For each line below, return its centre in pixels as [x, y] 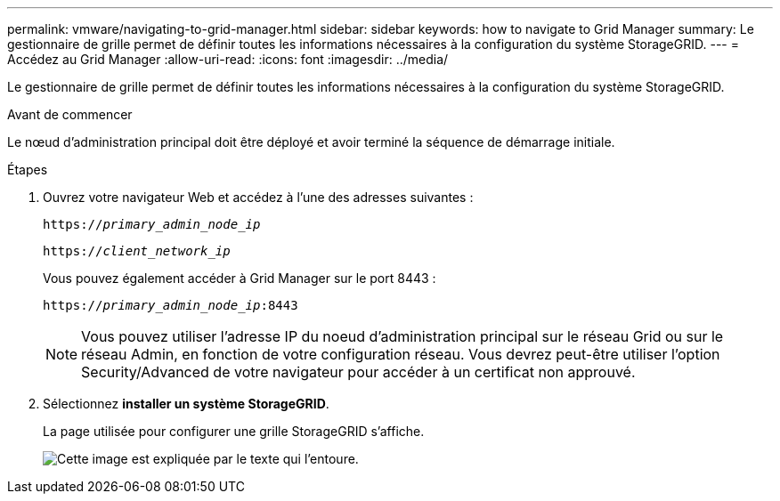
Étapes [28, 170]
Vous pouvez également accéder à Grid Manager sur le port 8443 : [240, 278]
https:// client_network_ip [137, 251]
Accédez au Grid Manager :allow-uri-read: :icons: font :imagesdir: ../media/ [228, 59]
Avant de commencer [70, 114]
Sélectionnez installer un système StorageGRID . [186, 404]
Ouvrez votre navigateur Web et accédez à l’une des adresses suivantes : [258, 197]
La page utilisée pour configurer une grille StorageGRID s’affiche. [234, 431]
